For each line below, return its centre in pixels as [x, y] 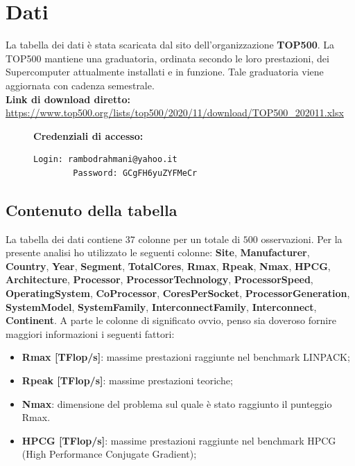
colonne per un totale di [189, 239]
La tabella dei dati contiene [64, 239]
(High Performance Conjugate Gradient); [109, 454]
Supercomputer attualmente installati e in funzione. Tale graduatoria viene [165, 72]
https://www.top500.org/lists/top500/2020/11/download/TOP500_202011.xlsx [175, 113]
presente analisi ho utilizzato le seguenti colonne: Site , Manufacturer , [158, 252]
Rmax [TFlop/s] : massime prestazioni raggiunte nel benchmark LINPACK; [186, 357]
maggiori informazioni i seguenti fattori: [90, 333]
